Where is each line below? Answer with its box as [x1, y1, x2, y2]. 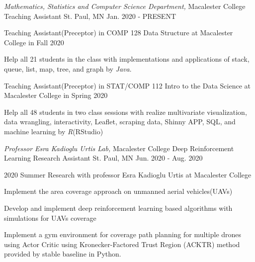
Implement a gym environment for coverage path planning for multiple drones [4, 229, 242, 240]
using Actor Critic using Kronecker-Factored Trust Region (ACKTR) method [4, 239, 240, 249]
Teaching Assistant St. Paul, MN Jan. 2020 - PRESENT [4, 10, 176, 21]
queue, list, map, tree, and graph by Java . [4, 63, 132, 74]
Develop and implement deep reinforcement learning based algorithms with [4, 202, 233, 213]
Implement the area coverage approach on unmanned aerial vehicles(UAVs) [4, 186, 233, 196]
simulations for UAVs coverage [4, 212, 96, 223]
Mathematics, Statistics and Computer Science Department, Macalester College [4, 1, 246, 11]
